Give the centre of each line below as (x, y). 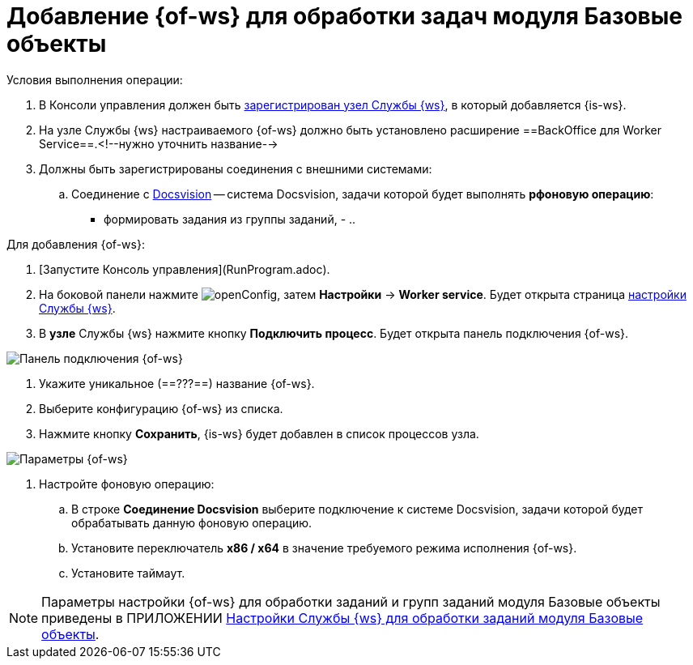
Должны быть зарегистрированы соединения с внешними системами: (236, 168)
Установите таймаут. (128, 573)
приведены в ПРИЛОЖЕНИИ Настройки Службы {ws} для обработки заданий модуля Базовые (342, 618)
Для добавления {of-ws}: (76, 244)
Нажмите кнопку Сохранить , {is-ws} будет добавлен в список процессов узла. (259, 433)
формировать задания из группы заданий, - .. (230, 219)
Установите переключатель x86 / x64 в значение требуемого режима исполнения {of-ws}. (324, 548)
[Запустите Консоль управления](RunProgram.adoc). (185, 269)
